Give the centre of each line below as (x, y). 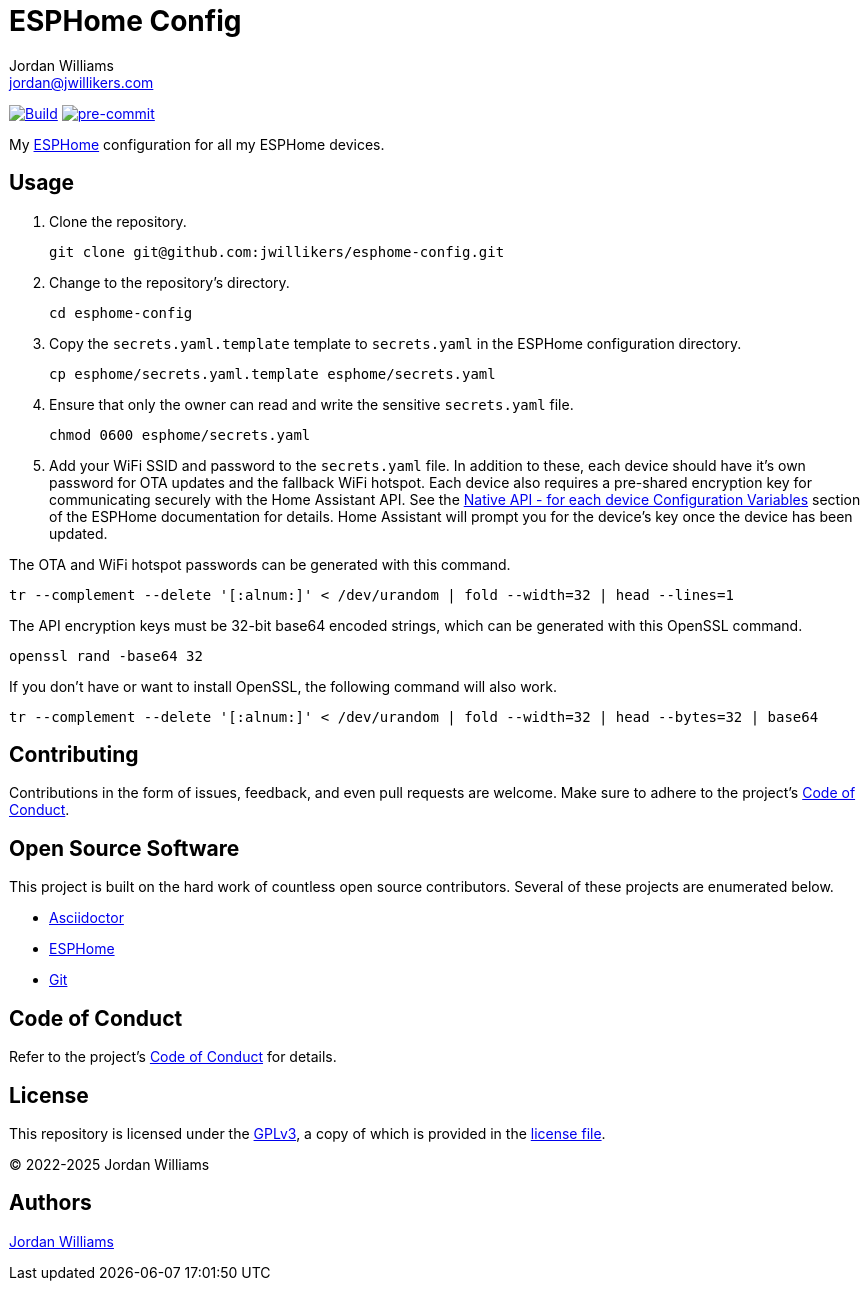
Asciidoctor (86, 918)
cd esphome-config (121, 312)
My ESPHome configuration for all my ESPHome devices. (197, 144)
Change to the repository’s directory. (169, 282)
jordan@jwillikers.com (81, 82)
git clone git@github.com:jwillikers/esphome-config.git (277, 251)
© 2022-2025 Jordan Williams (109, 1164)
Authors (50, 1203)
